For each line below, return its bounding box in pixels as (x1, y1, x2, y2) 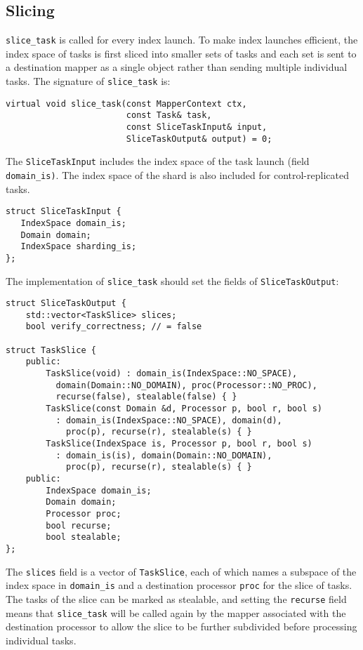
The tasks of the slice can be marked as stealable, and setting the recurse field (6, 591, 347, 606)
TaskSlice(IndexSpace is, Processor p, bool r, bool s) (46, 439, 312, 449)
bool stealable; (46, 532, 121, 543)
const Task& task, (126, 110, 212, 121)
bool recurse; (46, 520, 112, 531)
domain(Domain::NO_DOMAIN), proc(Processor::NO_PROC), (55, 380, 317, 390)
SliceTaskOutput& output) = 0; (126, 133, 272, 144)
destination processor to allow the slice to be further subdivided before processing (6, 619, 357, 634)
